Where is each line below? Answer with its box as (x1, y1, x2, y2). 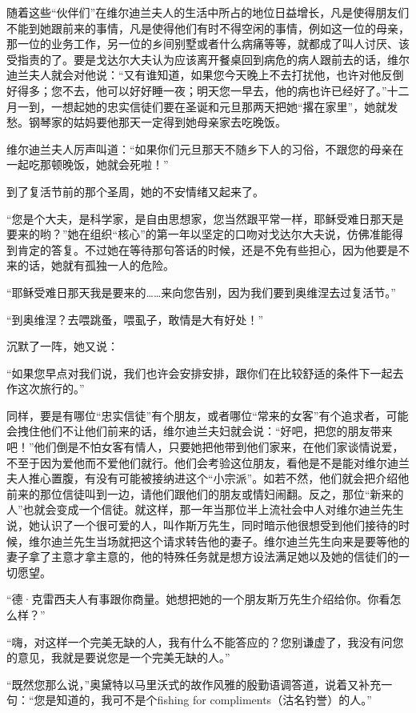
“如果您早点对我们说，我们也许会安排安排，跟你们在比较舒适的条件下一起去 (6, 364, 404, 381)
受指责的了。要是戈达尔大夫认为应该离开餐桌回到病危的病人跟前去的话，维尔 (6, 50, 410, 67)
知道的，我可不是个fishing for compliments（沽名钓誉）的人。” (56, 691, 372, 708)
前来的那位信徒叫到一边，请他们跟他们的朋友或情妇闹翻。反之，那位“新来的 (6, 485, 404, 502)
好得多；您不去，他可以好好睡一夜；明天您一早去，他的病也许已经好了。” (6, 82, 387, 98)
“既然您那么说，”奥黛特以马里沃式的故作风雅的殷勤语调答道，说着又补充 (6, 675, 382, 692)
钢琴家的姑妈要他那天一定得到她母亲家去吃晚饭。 (28, 114, 286, 130)
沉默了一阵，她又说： (6, 338, 118, 354)
